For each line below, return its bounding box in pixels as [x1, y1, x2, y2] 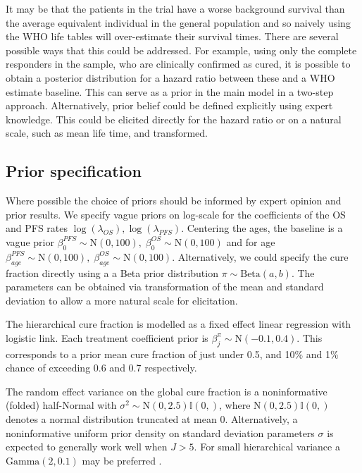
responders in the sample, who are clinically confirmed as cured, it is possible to [6, 56, 351, 71]
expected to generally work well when [6, 439, 168, 454]
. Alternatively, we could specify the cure [172, 249, 349, 264]
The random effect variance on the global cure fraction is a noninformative [6, 383, 327, 398]
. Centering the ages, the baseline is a [181, 221, 343, 235]
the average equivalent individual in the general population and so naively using [6, 15, 351, 30]
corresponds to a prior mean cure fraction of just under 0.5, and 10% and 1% [6, 346, 339, 361]
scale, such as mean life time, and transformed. [6, 125, 208, 140]
